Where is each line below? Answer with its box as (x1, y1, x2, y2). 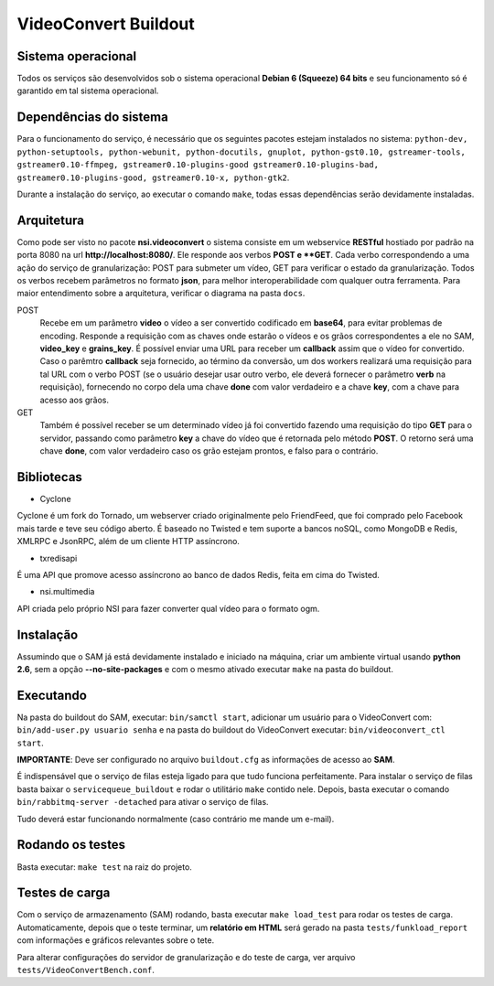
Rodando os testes (16, 837, 126, 852)
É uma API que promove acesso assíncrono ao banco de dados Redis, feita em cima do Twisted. (16, 569, 380, 580)
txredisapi (39, 552, 78, 563)
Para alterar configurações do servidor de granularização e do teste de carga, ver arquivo (16, 951, 356, 962)
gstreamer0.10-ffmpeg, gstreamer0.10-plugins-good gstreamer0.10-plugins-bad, (16, 160, 380, 170)
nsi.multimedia (39, 586, 95, 597)
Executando (16, 687, 87, 703)
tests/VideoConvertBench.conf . (16, 965, 156, 976)
